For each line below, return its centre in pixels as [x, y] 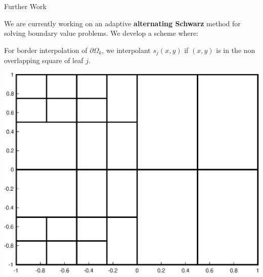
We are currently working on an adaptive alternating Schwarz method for [122, 23]
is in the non [236, 50]
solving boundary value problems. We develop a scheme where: [101, 33]
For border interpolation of [46, 50]
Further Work [25, 6]
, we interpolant [126, 50]
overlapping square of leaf [44, 60]
